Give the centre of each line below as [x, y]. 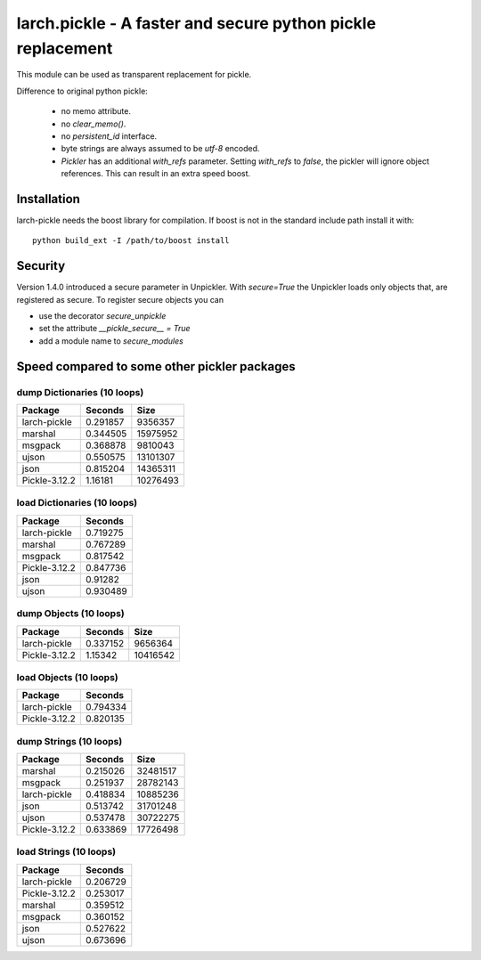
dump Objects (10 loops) [70, 614]
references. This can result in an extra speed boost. [156, 174]
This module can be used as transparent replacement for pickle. [134, 75]
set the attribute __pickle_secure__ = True [114, 329]
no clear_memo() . [94, 124]
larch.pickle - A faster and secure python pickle [196, 23]
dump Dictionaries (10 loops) [80, 392]
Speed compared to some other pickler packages [156, 366]
